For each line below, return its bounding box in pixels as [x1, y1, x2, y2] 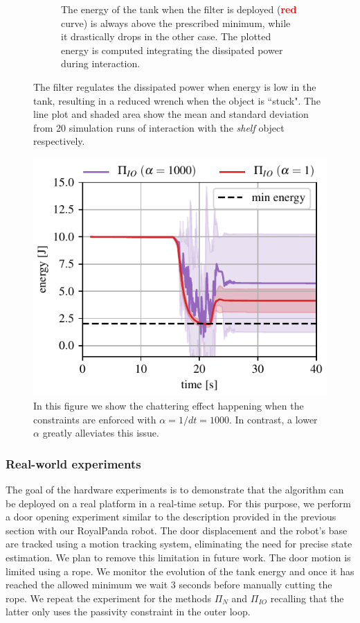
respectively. [33, 134, 85, 148]
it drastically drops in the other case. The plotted [61, 29, 271, 44]
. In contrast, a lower [228, 412, 318, 426]
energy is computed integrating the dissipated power [61, 42, 283, 57]
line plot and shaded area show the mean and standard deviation [33, 107, 309, 121]
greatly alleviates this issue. [42, 425, 159, 440]
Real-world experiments [6, 455, 141, 472]
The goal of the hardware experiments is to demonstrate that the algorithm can [6, 482, 344, 497]
